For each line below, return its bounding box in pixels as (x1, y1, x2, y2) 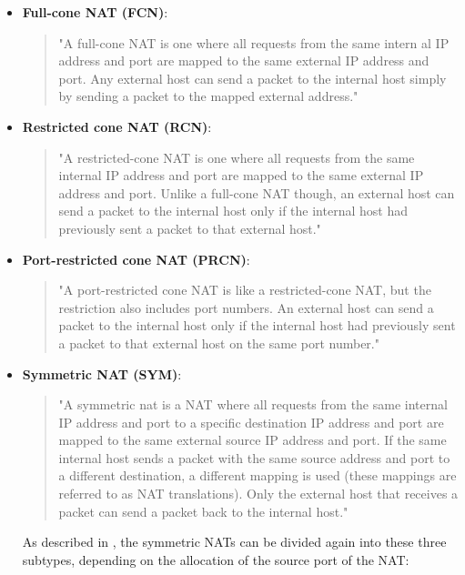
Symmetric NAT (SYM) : (22, 364, 182, 383)
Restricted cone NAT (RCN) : (22, 116, 212, 136)
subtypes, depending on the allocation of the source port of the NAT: (22, 550, 409, 569)
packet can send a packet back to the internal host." (58, 501, 349, 520)
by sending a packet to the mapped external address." (58, 86, 359, 106)
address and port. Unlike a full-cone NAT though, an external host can (58, 183, 455, 202)
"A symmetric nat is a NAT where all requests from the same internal (58, 395, 448, 414)
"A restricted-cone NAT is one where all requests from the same (58, 147, 415, 166)
